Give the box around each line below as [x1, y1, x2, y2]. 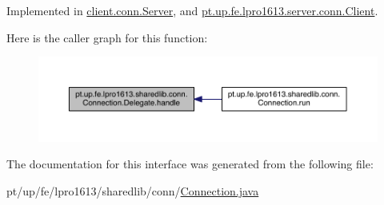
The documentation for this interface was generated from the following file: [6, 156, 374, 172]
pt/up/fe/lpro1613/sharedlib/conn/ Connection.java [6, 182, 259, 199]
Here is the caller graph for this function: [6, 29, 208, 45]
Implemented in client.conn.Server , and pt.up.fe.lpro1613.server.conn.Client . [6, 2, 378, 18]
